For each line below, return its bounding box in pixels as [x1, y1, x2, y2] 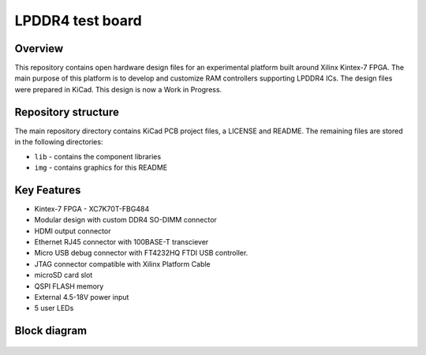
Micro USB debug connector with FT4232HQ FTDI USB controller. [34, 248, 248, 258]
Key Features [14, 183, 81, 196]
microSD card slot [34, 271, 93, 280]
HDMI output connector [34, 226, 111, 236]
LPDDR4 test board [14, 12, 142, 29]
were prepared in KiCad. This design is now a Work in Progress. [14, 84, 222, 94]
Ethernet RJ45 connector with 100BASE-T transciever [34, 237, 209, 246]
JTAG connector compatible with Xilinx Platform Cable [34, 259, 211, 268]
